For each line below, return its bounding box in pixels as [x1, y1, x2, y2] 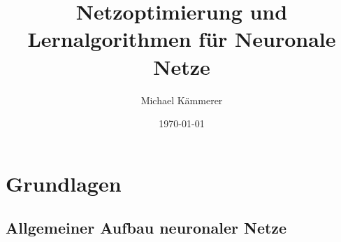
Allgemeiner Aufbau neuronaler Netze [6, 217, 287, 239]
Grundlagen [6, 169, 122, 197]
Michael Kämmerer [140, 92, 223, 107]
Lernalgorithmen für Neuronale [27, 24, 336, 53]
